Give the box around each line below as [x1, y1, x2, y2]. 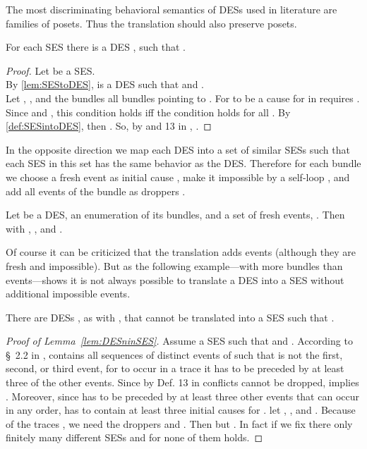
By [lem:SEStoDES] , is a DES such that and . [6, 77, 204, 92]
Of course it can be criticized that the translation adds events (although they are [6, 245, 356, 259]
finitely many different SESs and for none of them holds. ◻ [6, 430, 263, 445]
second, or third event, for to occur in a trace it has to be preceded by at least [6, 361, 344, 376]
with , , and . [6, 221, 63, 235]
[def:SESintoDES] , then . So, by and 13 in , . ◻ [6, 118, 212, 133]
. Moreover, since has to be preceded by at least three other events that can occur [6, 388, 359, 403]
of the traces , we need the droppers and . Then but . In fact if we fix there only [6, 416, 353, 431]
